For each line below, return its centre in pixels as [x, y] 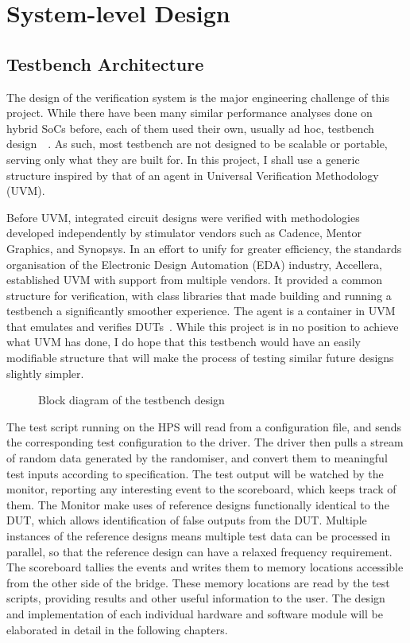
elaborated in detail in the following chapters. [117, 629]
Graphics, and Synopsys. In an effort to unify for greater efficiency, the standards [204, 248]
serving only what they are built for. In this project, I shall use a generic [183, 159]
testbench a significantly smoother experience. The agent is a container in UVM [201, 311]
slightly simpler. [45, 373]
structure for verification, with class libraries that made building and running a [199, 295]
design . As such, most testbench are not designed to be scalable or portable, [197, 144]
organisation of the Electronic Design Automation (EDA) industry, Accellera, [194, 264]
